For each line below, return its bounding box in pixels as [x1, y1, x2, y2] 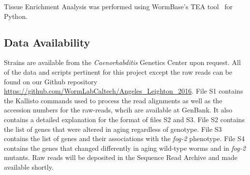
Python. [4, 11, 28, 21]
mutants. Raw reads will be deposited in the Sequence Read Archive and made [4, 152, 237, 162]
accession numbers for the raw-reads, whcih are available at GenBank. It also [4, 105, 233, 115]
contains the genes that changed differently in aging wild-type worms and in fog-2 [4, 143, 246, 153]
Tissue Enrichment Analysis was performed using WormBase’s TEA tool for [4, 1, 233, 11]
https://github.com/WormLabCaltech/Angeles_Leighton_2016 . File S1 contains [4, 86, 243, 96]
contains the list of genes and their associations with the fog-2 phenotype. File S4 [4, 133, 245, 143]
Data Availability [4, 34, 90, 49]
